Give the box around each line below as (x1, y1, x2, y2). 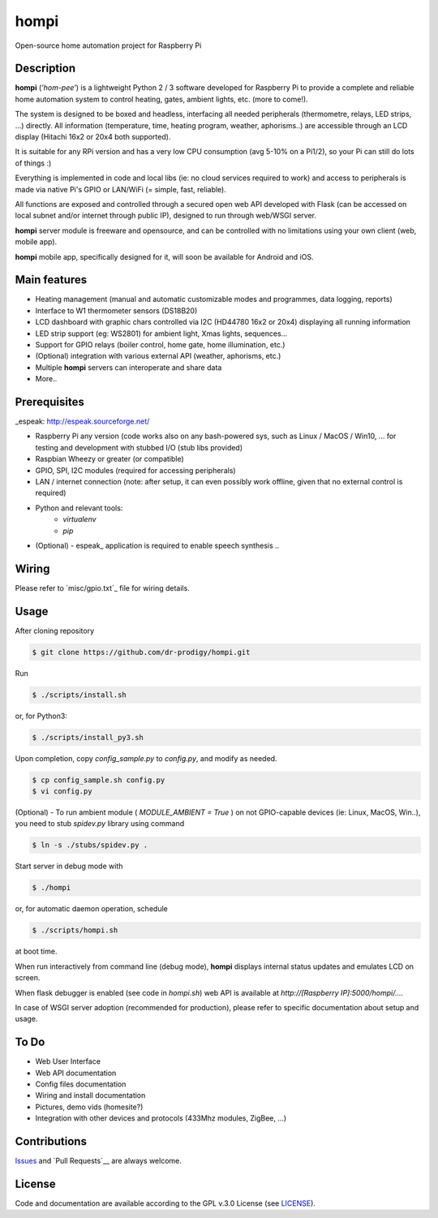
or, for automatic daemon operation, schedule (15, 904, 168, 914)
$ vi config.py (32, 787, 92, 796)
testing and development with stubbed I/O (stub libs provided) (35, 442, 243, 452)
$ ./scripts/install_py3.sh (32, 733, 144, 742)
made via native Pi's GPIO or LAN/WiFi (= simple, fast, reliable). (15, 184, 227, 194)
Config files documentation (35, 1079, 127, 1089)
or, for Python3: (15, 711, 68, 721)
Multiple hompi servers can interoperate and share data (35, 362, 222, 372)
